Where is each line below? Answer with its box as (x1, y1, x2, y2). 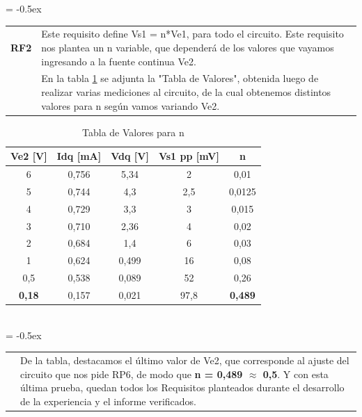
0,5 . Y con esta (262, 366, 329, 381)
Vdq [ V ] (111, 149, 149, 163)
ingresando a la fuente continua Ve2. (41, 54, 196, 68)
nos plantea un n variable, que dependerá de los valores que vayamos (41, 40, 334, 54)
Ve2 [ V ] (10, 149, 47, 163)
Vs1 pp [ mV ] (158, 149, 219, 163)
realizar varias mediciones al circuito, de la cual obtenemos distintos (41, 84, 331, 99)
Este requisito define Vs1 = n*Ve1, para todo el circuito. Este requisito (41, 26, 344, 41)
